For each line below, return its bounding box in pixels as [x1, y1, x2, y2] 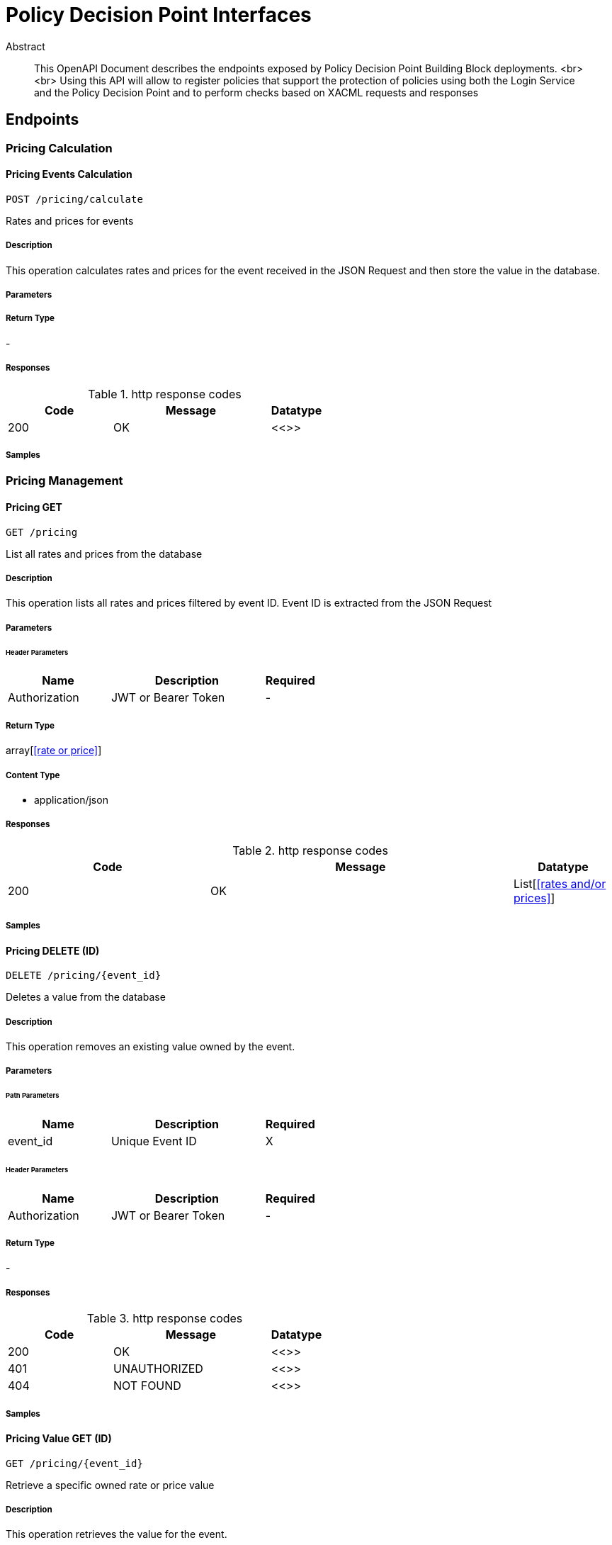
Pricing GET [6, 500, 62, 513]
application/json [34, 793, 108, 806]
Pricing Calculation [6, 140, 113, 155]
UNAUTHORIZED [113, 1361, 203, 1376]
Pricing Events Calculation [6, 168, 132, 181]
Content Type [6, 770, 60, 780]
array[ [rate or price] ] [6, 744, 102, 757]
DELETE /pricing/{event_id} [6, 970, 161, 982]
